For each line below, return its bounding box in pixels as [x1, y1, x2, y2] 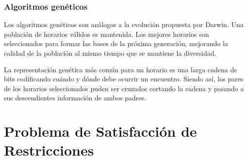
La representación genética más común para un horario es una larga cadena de [4, 64, 237, 74]
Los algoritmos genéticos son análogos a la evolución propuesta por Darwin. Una [4, 19, 244, 30]
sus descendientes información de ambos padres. [4, 93, 146, 103]
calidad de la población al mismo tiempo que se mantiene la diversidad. [4, 48, 216, 58]
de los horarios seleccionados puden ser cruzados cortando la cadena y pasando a [4, 83, 244, 93]
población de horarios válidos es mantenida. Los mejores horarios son [4, 29, 209, 39]
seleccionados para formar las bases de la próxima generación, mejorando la [4, 38, 228, 48]
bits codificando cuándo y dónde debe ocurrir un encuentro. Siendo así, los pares [4, 74, 244, 84]
